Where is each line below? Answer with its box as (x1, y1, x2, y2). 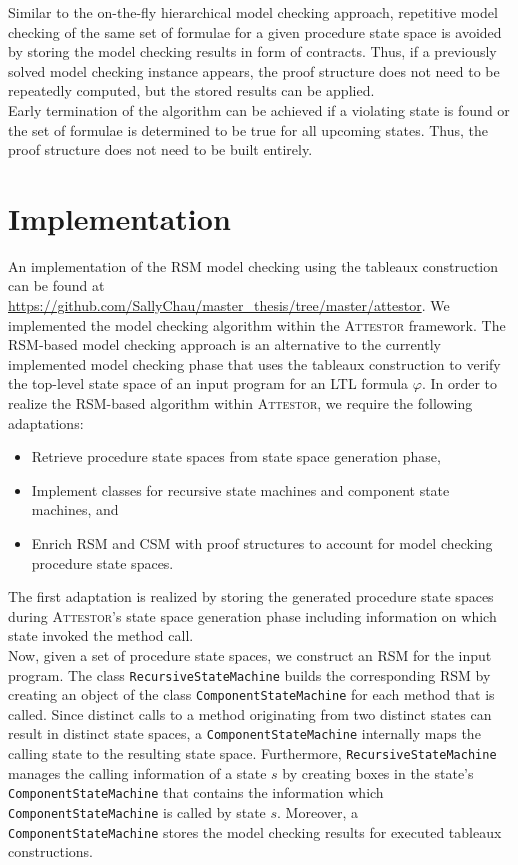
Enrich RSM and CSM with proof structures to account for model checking (31, 533, 493, 553)
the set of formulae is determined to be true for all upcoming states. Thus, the (8, 119, 489, 140)
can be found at (8, 275, 105, 296)
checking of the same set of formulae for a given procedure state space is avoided (8, 21, 502, 42)
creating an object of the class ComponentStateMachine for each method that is (8, 684, 495, 705)
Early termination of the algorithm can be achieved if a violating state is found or (8, 99, 510, 120)
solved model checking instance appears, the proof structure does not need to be (8, 60, 500, 81)
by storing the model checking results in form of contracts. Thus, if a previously (8, 41, 497, 62)
